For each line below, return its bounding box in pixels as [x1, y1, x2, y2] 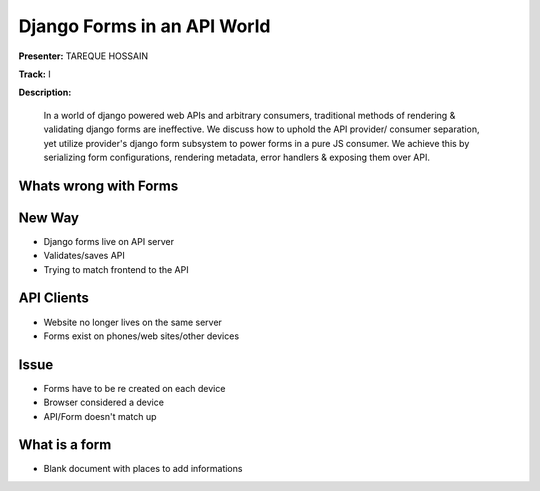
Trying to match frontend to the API [43, 263, 189, 275]
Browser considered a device [43, 396, 165, 409]
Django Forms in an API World [18, 15, 271, 37]
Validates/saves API [43, 250, 125, 262]
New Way [18, 209, 80, 226]
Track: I [18, 68, 51, 80]
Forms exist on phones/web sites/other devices [43, 330, 240, 342]
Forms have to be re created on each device [43, 382, 226, 394]
